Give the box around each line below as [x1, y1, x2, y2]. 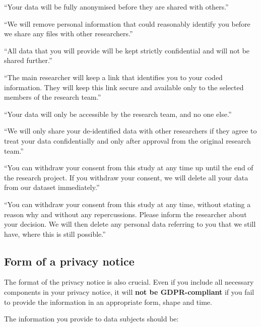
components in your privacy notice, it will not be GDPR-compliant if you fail [4, 287, 254, 297]
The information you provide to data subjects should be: [4, 313, 179, 324]
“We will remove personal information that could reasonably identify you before [4, 18, 250, 29]
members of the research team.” [4, 92, 101, 102]
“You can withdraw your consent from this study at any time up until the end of [4, 162, 253, 173]
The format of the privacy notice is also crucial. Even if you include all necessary [4, 277, 254, 287]
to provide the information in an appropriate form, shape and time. [4, 296, 212, 307]
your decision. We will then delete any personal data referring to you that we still [4, 219, 256, 229]
